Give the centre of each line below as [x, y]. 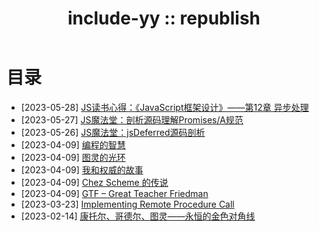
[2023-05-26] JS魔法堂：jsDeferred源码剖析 [113, 132]
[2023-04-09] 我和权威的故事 [82, 169]
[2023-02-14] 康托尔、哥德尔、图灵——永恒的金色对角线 [138, 216]
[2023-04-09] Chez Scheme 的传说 [94, 182]
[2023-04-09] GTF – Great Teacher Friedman [114, 193]
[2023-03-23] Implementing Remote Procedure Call [127, 204]
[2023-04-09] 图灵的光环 [73, 157]
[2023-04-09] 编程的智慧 [73, 144]
